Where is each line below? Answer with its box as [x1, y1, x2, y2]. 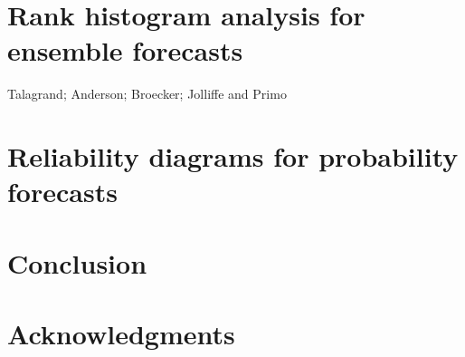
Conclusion [7, 244, 147, 281]
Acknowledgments [7, 315, 235, 352]
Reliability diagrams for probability [7, 138, 459, 175]
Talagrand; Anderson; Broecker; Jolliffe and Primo [7, 84, 287, 103]
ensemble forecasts [7, 32, 243, 69]
